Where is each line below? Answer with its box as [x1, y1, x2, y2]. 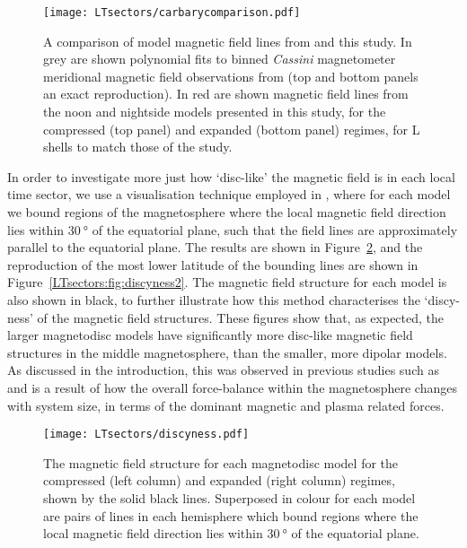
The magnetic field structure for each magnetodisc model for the [43, 453, 399, 472]
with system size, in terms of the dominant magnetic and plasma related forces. [7, 396, 445, 414]
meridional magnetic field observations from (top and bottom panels [43, 66, 419, 85]
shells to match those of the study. [43, 137, 233, 156]
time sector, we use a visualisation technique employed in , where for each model [7, 185, 451, 204]
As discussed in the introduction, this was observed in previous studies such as [7, 361, 439, 379]
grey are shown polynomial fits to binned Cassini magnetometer [43, 49, 396, 68]
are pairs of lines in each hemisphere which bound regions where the [43, 506, 419, 525]
